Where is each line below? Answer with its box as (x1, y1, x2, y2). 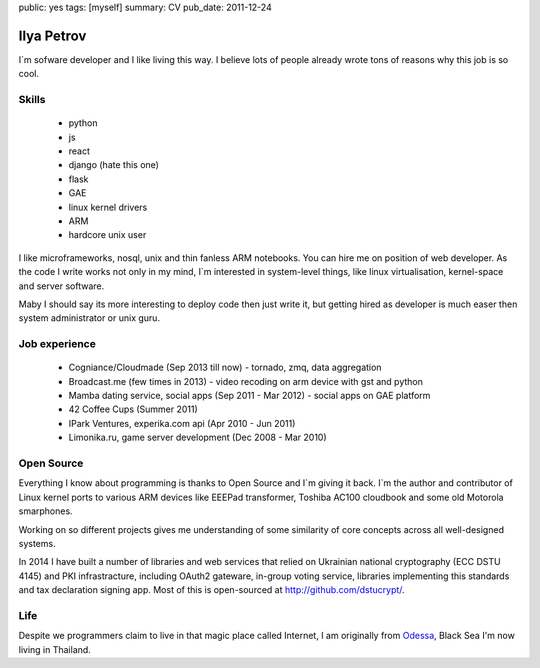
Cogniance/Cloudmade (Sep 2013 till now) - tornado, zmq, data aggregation (68, 361, 382, 374)
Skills (18, 93, 46, 107)
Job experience (18, 337, 97, 351)
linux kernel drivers (68, 201, 148, 213)
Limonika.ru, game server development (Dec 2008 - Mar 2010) (68, 431, 327, 444)
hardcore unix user (68, 229, 147, 241)
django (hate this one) (68, 159, 160, 171)
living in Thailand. (18, 643, 92, 655)
